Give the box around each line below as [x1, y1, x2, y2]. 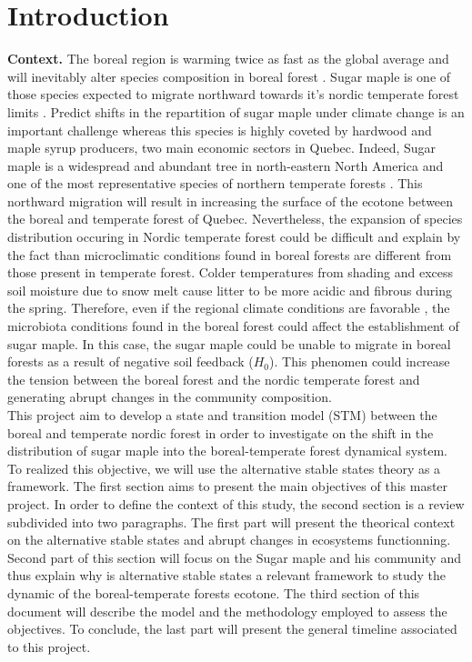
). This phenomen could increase [269, 352, 450, 371]
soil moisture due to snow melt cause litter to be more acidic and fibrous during [7, 280, 453, 299]
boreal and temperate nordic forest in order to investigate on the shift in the [7, 423, 434, 442]
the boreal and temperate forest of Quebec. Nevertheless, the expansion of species [7, 209, 463, 228]
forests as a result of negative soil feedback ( [7, 352, 254, 371]
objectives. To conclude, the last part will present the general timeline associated [7, 619, 457, 638]
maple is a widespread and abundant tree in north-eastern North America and [7, 155, 444, 175]
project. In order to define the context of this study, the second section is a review [7, 494, 465, 513]
